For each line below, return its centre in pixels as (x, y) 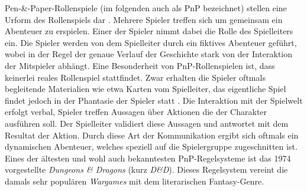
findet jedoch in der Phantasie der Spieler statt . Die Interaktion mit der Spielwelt (154, 100)
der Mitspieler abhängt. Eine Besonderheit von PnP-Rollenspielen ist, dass (140, 65)
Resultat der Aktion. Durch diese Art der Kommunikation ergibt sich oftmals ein (152, 135)
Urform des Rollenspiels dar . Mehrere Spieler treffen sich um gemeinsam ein (144, 19)
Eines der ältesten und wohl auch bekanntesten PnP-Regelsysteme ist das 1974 (148, 158)
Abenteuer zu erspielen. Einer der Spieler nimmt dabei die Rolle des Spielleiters (149, 31)
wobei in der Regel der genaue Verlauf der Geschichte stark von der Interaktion (149, 54)
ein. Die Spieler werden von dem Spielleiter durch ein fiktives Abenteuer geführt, (151, 42)
